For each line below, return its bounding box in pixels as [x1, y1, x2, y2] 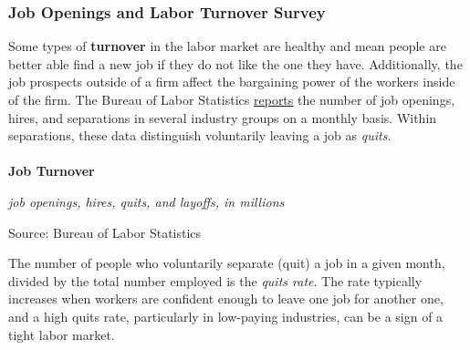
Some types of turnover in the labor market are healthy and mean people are [8, 36, 446, 56]
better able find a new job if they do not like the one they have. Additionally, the [8, 54, 463, 73]
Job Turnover [8, 161, 95, 180]
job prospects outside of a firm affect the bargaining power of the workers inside [8, 72, 455, 91]
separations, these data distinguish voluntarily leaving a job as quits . [8, 126, 392, 145]
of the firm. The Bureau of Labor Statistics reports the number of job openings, [8, 90, 455, 108]
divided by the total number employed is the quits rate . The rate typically [8, 271, 423, 290]
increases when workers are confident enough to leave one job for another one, [8, 289, 444, 308]
